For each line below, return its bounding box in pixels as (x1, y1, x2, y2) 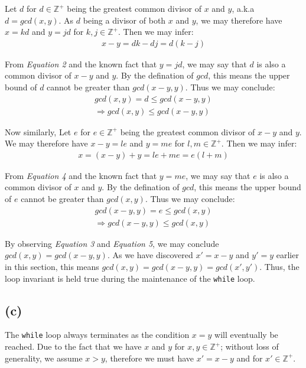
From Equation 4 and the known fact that (5, 169, 157, 181)
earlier (276, 249, 299, 261)
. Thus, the (259, 260, 300, 272)
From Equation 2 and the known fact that (5, 57, 157, 70)
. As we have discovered (107, 249, 193, 261)
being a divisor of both (83, 14, 166, 26)
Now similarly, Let (5, 125, 71, 138)
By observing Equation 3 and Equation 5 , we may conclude (5, 237, 219, 249)
